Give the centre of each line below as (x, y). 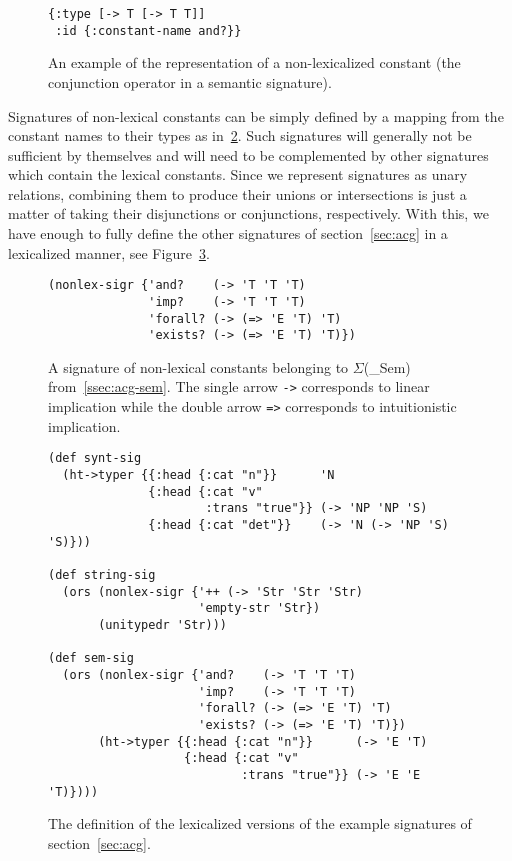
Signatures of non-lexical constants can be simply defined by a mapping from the (256, 115)
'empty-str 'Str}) (259, 608)
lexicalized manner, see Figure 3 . (109, 252)
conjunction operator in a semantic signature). (190, 81)
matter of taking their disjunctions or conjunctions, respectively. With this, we (248, 213)
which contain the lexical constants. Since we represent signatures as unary (238, 174)
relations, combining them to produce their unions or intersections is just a (237, 193)
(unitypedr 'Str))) (162, 624)
